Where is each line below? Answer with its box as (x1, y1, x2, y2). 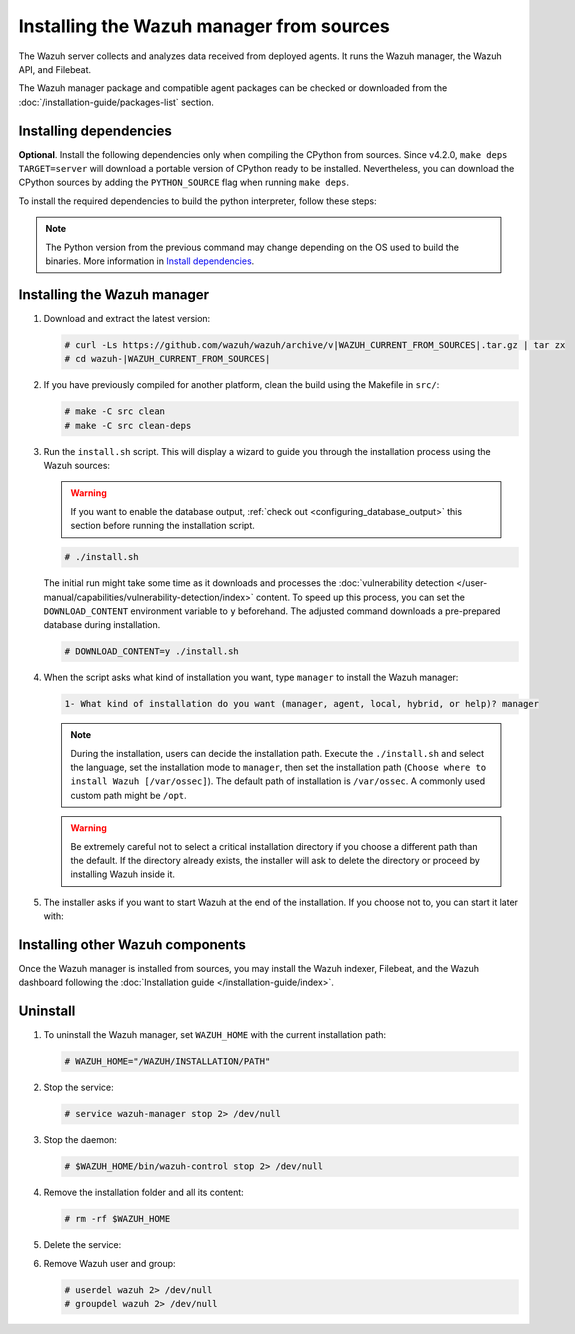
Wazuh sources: (43, 459, 110, 471)
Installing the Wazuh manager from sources (18, 15, 390, 37)
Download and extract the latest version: (43, 312, 211, 324)
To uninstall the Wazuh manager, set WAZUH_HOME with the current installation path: (43, 1029, 387, 1041)
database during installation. (43, 619, 161, 631)
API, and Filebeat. (18, 63, 92, 75)
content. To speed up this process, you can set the (255, 591, 465, 603)
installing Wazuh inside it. (70, 868, 175, 880)
